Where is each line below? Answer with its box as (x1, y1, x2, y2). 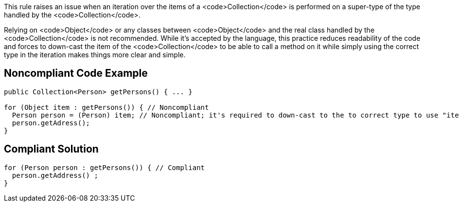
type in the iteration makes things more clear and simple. (4, 51, 186, 59)
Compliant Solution (4, 143, 99, 155)
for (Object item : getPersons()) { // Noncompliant (4, 103, 209, 111)
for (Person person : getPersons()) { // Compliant (4, 163, 205, 172)
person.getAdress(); (12, 119, 90, 127)
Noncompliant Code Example (4, 67, 148, 80)
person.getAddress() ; (12, 171, 98, 179)
